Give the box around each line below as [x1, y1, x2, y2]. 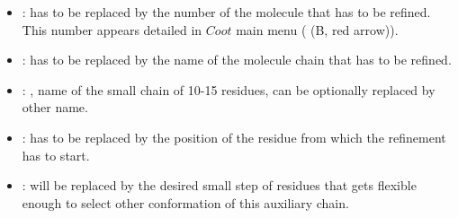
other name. [22, 98, 88, 117]
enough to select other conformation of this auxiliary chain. [22, 193, 349, 212]
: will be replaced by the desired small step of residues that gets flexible [22, 176, 417, 195]
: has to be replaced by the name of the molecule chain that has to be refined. [22, 50, 452, 69]
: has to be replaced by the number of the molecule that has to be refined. [22, 3, 431, 21]
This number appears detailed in [22, 20, 202, 39]
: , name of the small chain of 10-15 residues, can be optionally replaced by [22, 80, 436, 99]
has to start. [22, 145, 90, 164]
